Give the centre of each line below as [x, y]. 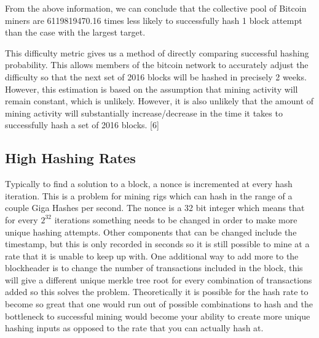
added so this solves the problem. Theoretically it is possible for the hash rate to [157, 292]
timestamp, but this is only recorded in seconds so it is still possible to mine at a [157, 244]
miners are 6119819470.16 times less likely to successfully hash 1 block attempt [154, 20]
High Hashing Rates [70, 158]
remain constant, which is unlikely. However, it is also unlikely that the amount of [159, 101]
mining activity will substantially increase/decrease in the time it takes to [144, 113]
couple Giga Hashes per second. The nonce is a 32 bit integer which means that [155, 208]
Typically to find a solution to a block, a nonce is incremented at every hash [149, 184]
